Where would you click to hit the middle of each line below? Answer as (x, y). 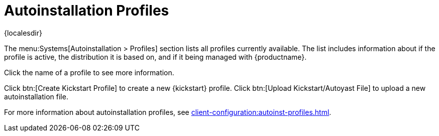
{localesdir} (23, 33)
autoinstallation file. (36, 96)
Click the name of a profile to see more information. (89, 72)
